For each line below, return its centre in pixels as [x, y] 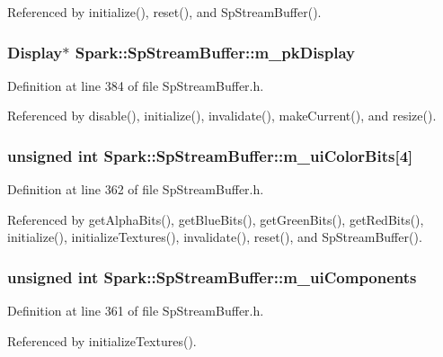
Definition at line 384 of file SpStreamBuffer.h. [136, 85]
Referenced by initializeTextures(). [102, 340]
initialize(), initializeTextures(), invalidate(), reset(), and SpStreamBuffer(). [215, 237]
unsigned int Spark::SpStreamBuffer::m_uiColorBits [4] [210, 155]
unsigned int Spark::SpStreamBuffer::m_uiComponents [212, 277]
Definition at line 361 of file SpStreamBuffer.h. [136, 311]
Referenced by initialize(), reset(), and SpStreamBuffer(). [164, 12]
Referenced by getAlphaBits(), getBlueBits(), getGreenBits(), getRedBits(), [216, 219]
